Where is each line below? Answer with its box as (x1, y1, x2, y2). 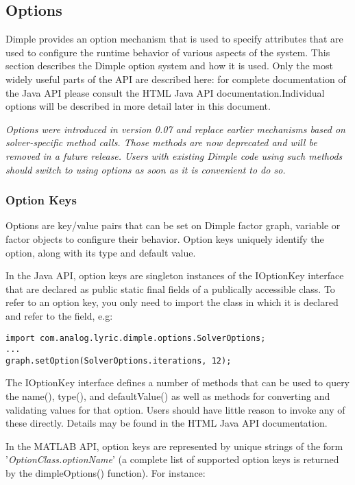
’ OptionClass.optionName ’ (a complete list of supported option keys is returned (5, 452, 339, 466)
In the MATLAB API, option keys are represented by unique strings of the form (5, 438, 343, 453)
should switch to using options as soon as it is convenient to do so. (5, 162, 286, 176)
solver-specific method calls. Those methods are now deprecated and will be (5, 135, 317, 150)
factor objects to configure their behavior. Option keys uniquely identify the (5, 231, 324, 246)
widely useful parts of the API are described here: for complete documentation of (5, 71, 346, 86)
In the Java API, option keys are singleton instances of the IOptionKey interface (5, 268, 344, 283)
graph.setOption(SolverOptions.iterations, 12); (5, 355, 232, 366)
